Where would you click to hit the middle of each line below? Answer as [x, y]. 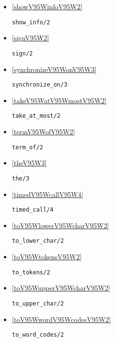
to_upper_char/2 [38, 303]
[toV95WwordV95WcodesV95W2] [61, 319]
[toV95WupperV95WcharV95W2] [61, 288]
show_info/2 [31, 22]
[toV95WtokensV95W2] [47, 256]
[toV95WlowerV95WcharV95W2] [60, 225]
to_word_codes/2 [38, 335]
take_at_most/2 [36, 116]
